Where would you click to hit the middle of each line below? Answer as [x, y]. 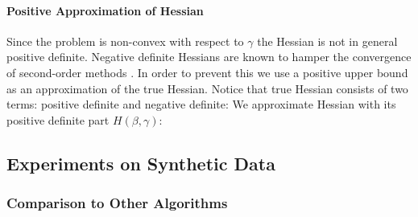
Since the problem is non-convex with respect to [125, 41]
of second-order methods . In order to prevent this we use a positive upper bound [207, 72]
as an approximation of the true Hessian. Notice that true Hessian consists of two [207, 88]
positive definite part [58, 119]
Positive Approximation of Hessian [105, 10]
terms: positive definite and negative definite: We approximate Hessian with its [201, 104]
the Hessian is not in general [327, 41]
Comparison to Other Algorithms [117, 203]
